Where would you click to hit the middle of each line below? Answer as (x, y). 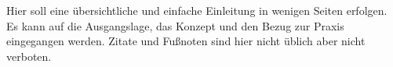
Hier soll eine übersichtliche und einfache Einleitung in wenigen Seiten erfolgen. (197, 10)
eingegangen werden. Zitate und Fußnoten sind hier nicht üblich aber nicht (186, 41)
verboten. (29, 56)
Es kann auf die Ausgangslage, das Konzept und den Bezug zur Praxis (175, 25)
